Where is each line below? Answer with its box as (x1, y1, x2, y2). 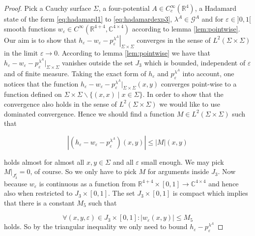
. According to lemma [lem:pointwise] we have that (57, 48, 210, 58)
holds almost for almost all (4, 156, 85, 167)
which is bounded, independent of (144, 57, 246, 67)
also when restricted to (4, 188, 73, 198)
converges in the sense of (137, 34, 211, 45)
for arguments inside (147, 166, 209, 177)
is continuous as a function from (39, 178, 136, 188)
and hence (208, 178, 239, 188)
